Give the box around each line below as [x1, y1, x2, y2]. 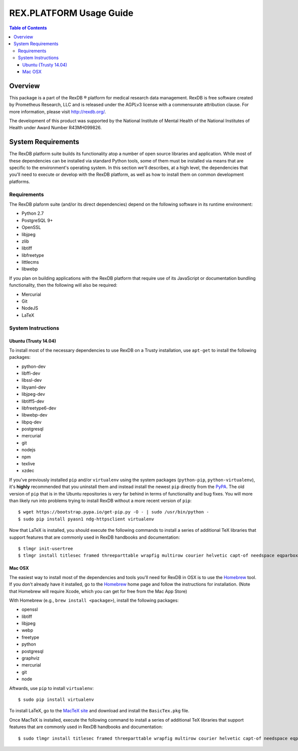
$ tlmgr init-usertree [18, 546, 74, 551]
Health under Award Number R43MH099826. [9, 125, 102, 131]
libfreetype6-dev [21, 405, 57, 411]
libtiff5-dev [21, 398, 45, 404]
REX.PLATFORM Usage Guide [9, 7, 134, 18]
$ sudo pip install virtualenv [18, 696, 94, 702]
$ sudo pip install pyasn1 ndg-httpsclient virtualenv [18, 516, 154, 522]
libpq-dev [21, 419, 42, 425]
